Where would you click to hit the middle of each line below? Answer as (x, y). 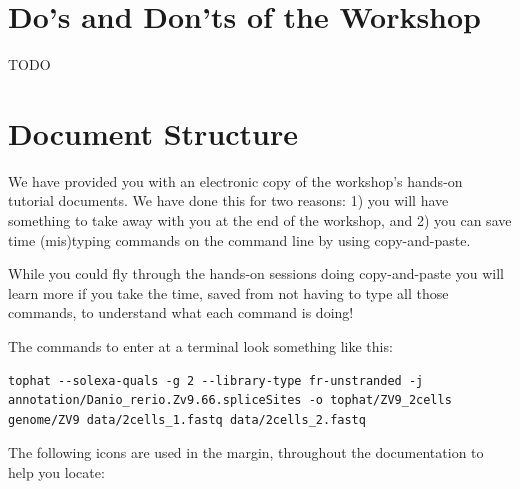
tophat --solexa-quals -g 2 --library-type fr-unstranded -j (216, 380)
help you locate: (56, 471)
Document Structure (153, 132)
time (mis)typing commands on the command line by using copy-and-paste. (239, 239)
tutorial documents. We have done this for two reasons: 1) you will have (228, 200)
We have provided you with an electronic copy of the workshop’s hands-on (235, 180)
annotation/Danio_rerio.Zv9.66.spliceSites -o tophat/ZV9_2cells (230, 400)
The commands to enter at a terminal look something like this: (200, 346)
